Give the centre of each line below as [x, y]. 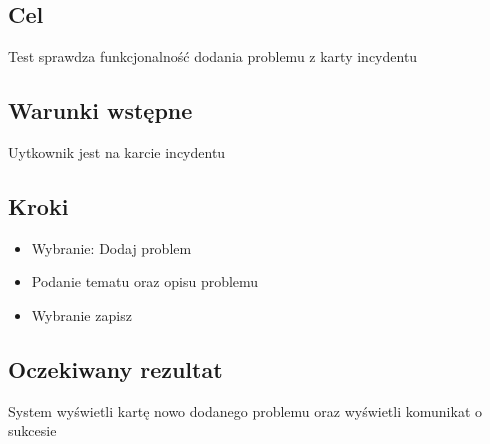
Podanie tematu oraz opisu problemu [145, 281]
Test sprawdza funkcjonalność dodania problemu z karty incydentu [213, 56]
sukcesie [32, 430]
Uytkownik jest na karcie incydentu [117, 152]
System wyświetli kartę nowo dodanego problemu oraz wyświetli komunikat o [245, 410]
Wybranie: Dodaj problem [111, 247]
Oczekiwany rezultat [115, 368]
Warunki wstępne [100, 110]
